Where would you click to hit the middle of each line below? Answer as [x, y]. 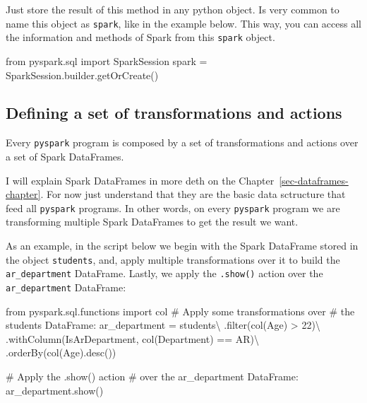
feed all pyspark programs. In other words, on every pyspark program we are [173, 208]
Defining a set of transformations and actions [174, 113]
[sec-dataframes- [314, 180]
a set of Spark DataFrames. [65, 156]
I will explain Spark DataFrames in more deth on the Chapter [140, 180]
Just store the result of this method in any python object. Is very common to [173, 9]
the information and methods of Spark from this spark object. [140, 37]
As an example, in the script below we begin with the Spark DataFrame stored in [182, 245]
